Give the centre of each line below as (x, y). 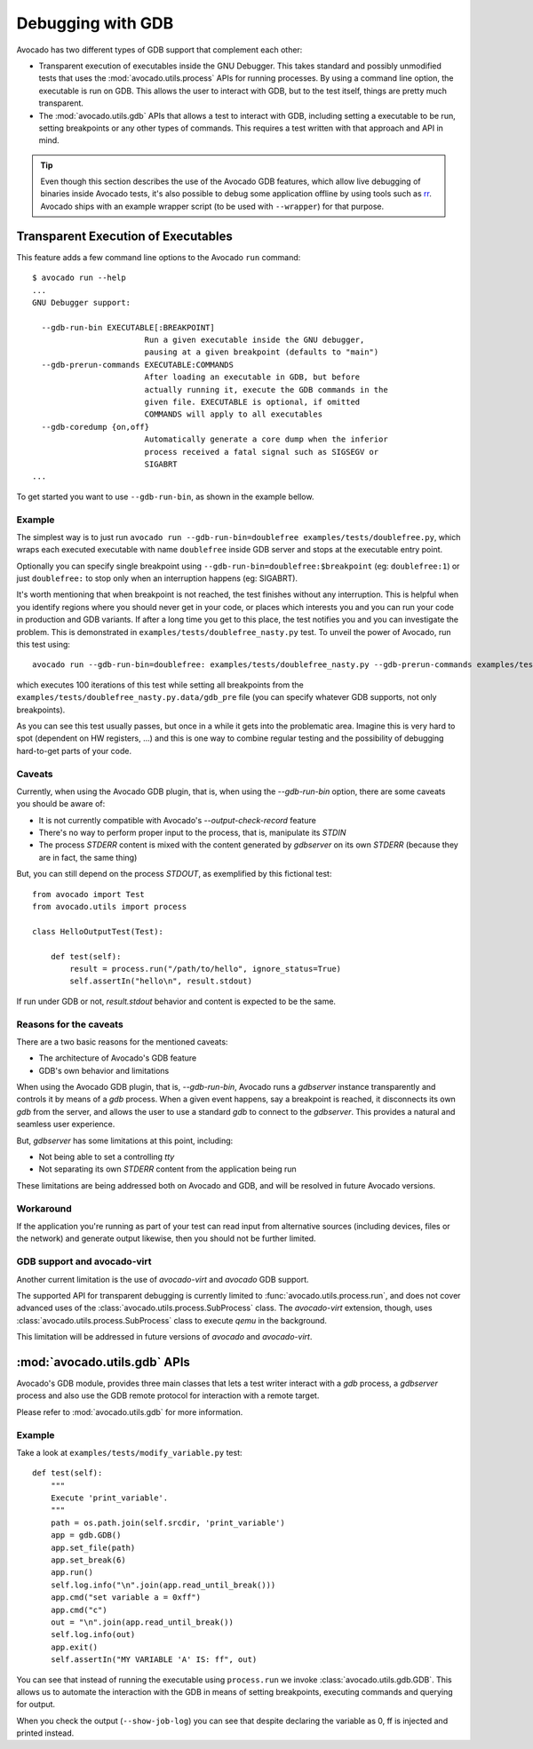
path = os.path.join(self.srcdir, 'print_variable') (168, 1522)
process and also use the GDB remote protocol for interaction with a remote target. (168, 1395)
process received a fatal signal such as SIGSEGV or (262, 452)
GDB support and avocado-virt (84, 1261)
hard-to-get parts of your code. (74, 751)
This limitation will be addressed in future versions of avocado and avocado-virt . (164, 1337)
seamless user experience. (66, 1125)
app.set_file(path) (93, 1547)
